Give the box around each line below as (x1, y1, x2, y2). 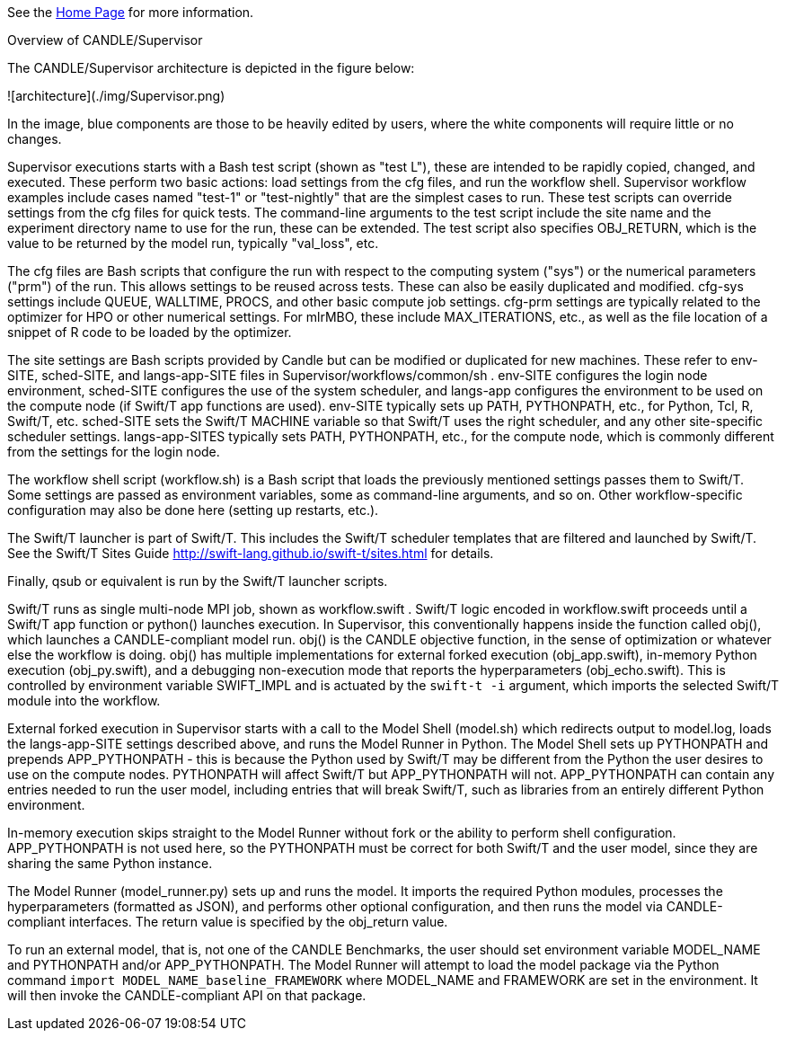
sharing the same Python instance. (7, 856, 213, 871)
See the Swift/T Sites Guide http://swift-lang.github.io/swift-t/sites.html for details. (7, 546, 494, 561)
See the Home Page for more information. (7, 4, 254, 20)
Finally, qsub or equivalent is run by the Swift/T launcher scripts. (7, 573, 388, 589)
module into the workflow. (7, 693, 161, 708)
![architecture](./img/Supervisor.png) (7, 88, 225, 103)
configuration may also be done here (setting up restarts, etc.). (7, 502, 379, 518)
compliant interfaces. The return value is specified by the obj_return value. (7, 914, 448, 929)
